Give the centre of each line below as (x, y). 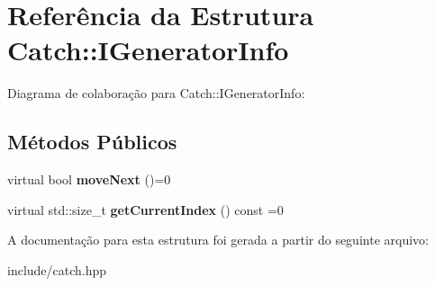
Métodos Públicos (92, 142)
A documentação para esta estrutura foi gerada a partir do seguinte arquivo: (218, 240)
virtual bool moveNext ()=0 (89, 179)
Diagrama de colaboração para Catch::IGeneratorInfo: (156, 93)
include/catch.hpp (57, 269)
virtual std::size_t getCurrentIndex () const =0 (145, 209)
